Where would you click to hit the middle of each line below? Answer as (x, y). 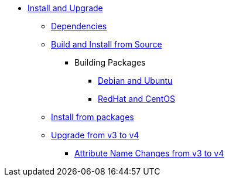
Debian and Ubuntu (135, 81)
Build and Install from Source (107, 44)
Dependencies (79, 26)
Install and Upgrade (65, 8)
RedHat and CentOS (136, 99)
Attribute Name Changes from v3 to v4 (149, 153)
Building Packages (110, 62)
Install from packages (93, 117)
